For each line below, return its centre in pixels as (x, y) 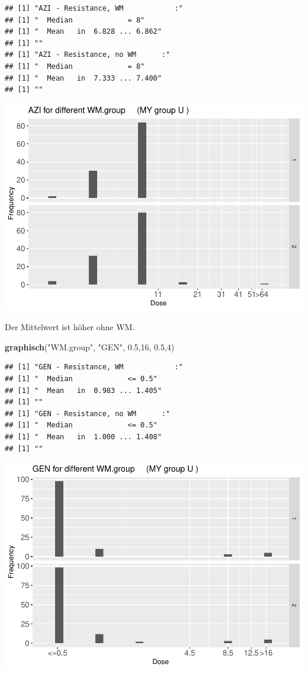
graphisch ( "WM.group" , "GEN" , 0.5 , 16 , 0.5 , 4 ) (90, 346)
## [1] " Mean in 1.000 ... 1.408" (83, 437)
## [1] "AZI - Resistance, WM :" (94, 8)
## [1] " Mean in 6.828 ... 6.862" (83, 32)
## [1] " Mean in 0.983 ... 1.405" (83, 390)
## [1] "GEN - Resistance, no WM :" (88, 413)
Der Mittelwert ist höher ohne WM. (70, 327)
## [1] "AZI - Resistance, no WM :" (88, 55)
